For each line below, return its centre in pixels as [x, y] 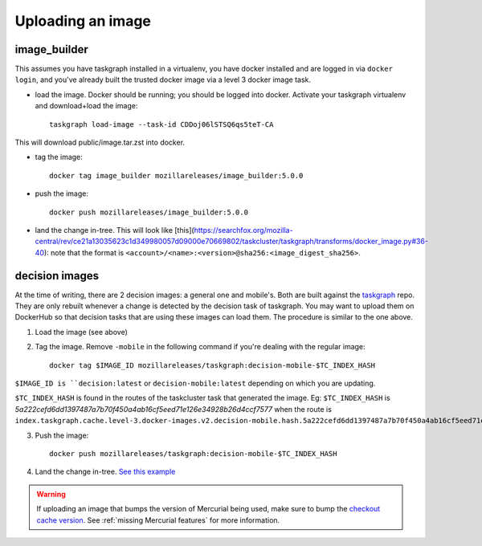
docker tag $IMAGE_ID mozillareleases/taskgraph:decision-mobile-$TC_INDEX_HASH [212, 365]
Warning [51, 494]
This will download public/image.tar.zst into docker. [100, 143]
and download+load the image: [86, 106]
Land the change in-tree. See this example [105, 472]
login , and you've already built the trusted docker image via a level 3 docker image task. [163, 79]
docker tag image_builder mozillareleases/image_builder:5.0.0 [176, 175]
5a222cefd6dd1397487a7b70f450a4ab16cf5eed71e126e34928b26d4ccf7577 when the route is [174, 409]
